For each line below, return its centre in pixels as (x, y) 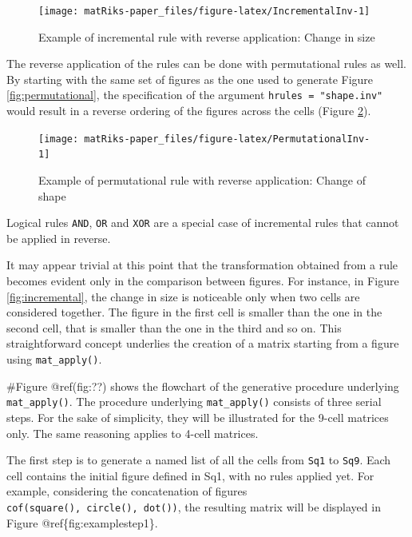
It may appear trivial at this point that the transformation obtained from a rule (202, 265)
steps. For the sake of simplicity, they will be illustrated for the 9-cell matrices (198, 417)
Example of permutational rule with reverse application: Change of (202, 180)
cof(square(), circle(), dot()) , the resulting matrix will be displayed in (194, 506)
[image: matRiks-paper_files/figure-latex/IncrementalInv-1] (204, 11)
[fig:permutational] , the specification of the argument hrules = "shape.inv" (195, 95)
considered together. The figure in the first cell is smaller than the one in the (194, 312)
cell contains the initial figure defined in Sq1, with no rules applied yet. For (190, 475)
